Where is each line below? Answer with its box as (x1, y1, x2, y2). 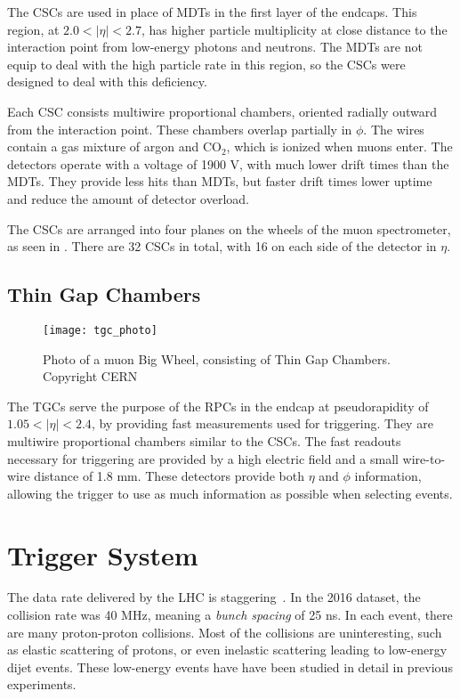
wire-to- (402, 449, 446, 467)
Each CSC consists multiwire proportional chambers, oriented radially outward (7, 102, 438, 120)
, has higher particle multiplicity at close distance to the (141, 20, 448, 38)
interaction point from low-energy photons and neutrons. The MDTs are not (7, 37, 423, 56)
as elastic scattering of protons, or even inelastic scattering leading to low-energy (7, 640, 448, 659)
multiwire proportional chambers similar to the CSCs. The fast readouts (7, 431, 401, 450)
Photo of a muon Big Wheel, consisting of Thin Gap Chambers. (43, 349, 391, 368)
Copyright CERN (43, 367, 138, 386)
